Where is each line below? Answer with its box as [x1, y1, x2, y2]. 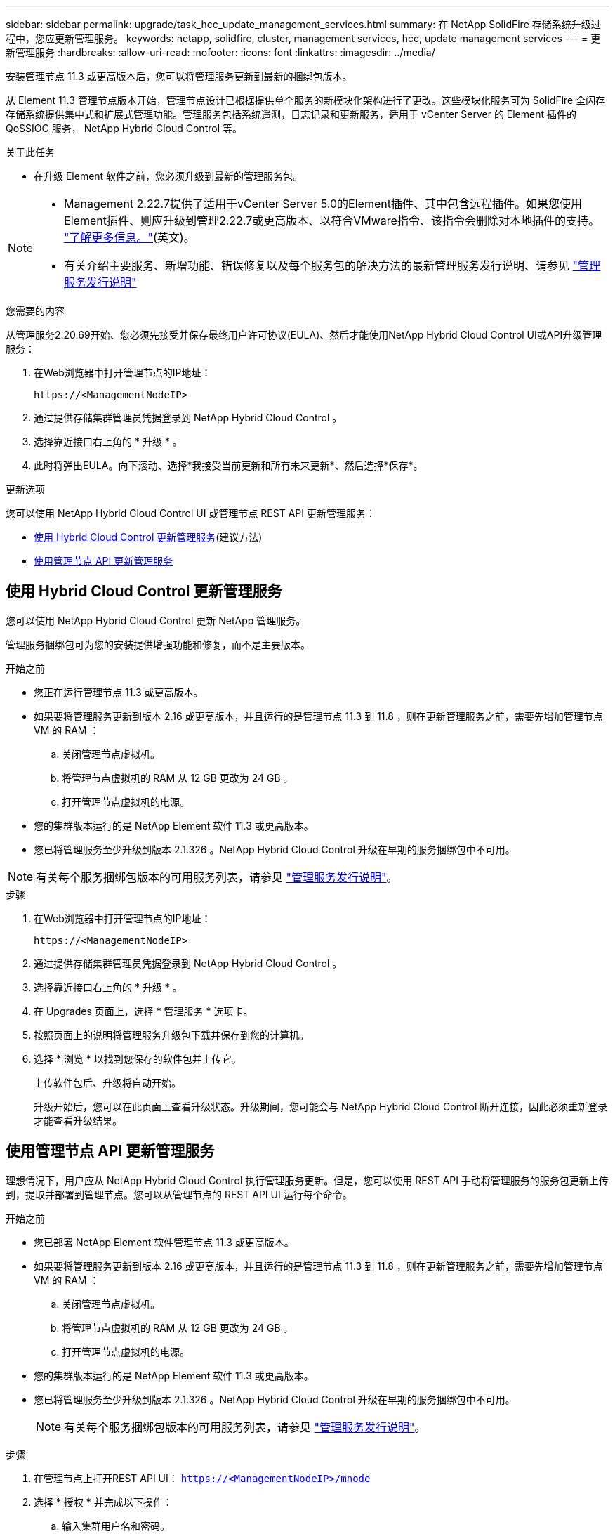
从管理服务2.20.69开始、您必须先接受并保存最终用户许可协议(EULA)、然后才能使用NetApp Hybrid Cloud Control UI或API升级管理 [6, 329, 602, 341]
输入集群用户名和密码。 [62, 1519, 170, 1532]
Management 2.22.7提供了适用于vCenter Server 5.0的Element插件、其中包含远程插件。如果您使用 [64, 197, 582, 211]
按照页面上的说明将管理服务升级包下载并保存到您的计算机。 [34, 1028, 309, 1041]
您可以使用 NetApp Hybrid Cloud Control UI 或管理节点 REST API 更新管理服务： [6, 507, 376, 519]
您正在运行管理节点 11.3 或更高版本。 [34, 686, 204, 698]
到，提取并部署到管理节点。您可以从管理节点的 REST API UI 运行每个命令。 [6, 1188, 352, 1200]
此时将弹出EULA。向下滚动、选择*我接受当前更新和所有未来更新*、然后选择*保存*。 [34, 459, 423, 471]
